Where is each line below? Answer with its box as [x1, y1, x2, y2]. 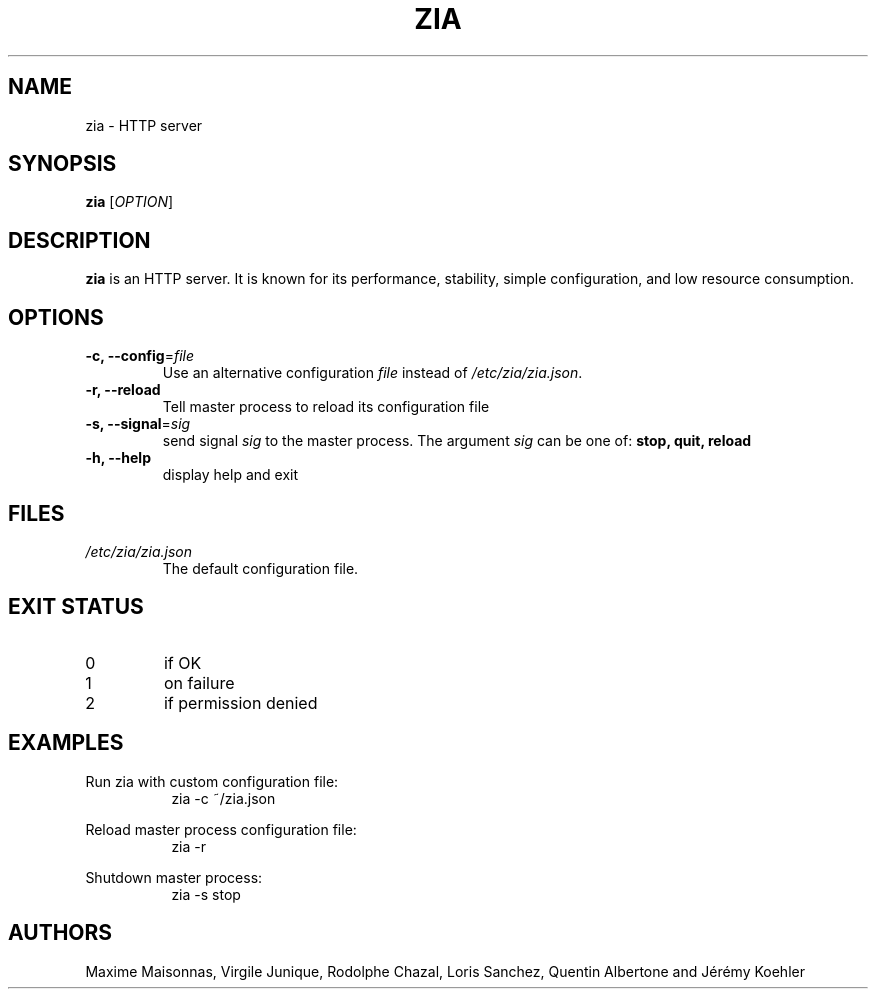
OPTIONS [8, 304, 104, 330]
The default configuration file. [162, 559, 359, 577]
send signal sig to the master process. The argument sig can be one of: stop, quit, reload [162, 432, 752, 450]
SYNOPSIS [8, 151, 117, 177]
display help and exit [162, 466, 299, 484]
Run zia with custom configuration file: [85, 772, 339, 790]
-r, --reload [85, 381, 161, 399]
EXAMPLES [8, 730, 124, 756]
